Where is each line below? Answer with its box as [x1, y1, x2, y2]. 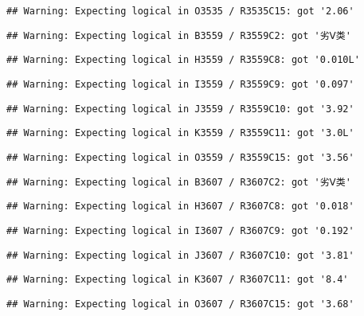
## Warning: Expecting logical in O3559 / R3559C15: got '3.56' [6, 151, 354, 163]
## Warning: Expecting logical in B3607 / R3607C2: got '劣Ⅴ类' [6, 176, 351, 188]
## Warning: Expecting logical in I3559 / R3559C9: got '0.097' [6, 78, 354, 90]
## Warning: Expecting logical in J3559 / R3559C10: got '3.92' [6, 103, 354, 115]
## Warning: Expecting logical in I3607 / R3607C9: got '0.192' [6, 224, 354, 236]
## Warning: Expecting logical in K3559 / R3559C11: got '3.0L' [6, 127, 354, 139]
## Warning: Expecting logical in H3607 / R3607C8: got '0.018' [6, 201, 354, 213]
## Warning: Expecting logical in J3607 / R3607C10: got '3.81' [6, 249, 354, 261]
